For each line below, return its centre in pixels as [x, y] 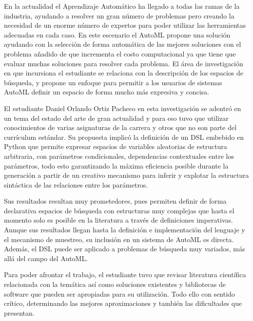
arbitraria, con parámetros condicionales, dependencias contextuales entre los [119, 156]
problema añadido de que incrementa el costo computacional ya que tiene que [120, 53]
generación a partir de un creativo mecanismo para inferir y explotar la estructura [126, 175]
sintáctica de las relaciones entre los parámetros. [76, 184]
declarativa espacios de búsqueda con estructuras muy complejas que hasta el [119, 210]
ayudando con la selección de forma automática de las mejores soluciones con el [123, 44]
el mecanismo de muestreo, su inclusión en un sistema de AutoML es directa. [119, 239]
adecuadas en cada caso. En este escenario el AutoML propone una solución [117, 34]
